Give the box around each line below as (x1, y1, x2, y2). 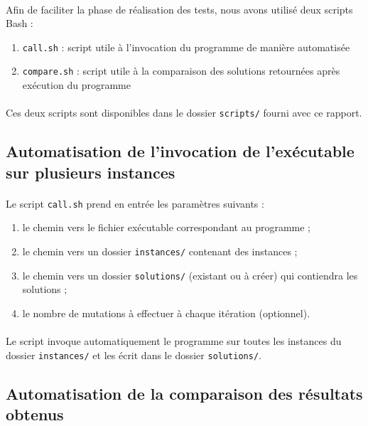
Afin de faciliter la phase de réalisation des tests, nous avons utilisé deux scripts (6, 1, 353, 16)
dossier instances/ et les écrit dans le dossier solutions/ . (6, 347, 261, 362)
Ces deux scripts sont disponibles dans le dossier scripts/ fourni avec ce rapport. (6, 105, 362, 120)
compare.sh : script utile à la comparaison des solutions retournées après (22, 63, 340, 78)
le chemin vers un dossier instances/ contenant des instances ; (22, 243, 298, 258)
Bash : (6, 16, 33, 31)
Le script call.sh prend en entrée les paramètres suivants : (6, 196, 264, 211)
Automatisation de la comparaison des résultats (6, 382, 363, 404)
